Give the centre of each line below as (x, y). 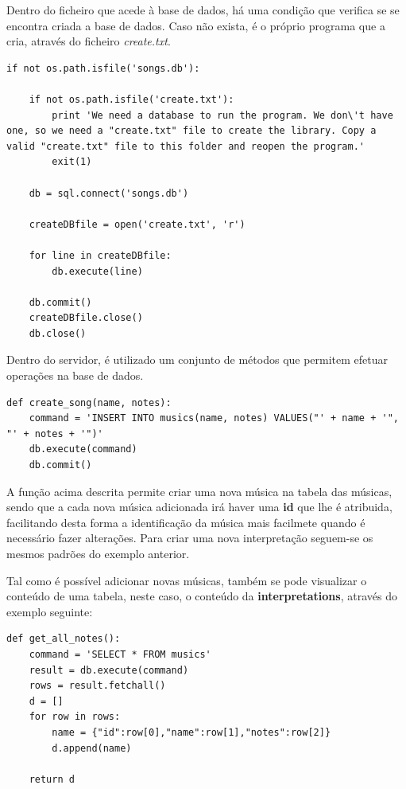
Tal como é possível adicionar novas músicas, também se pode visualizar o (187, 580)
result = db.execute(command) (109, 670)
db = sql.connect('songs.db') (109, 193)
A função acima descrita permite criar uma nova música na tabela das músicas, (199, 491)
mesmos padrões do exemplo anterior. (98, 553)
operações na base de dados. (75, 375)
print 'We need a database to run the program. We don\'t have (222, 115)
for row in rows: (75, 717)
